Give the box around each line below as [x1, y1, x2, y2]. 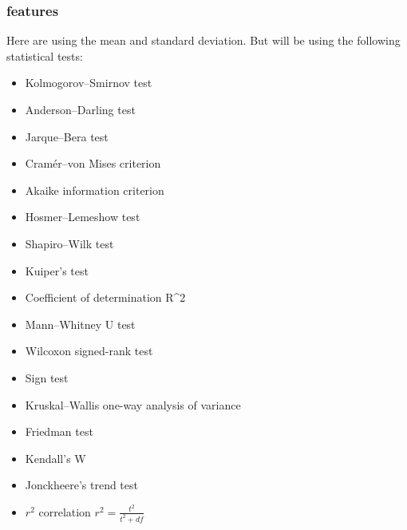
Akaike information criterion [25, 181, 164, 198]
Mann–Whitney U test [25, 315, 136, 332]
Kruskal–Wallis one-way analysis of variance [25, 396, 241, 413]
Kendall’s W [25, 449, 86, 466]
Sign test [25, 369, 69, 386]
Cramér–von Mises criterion [25, 155, 161, 172]
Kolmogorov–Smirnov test [25, 74, 152, 91]
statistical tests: [6, 47, 83, 64]
